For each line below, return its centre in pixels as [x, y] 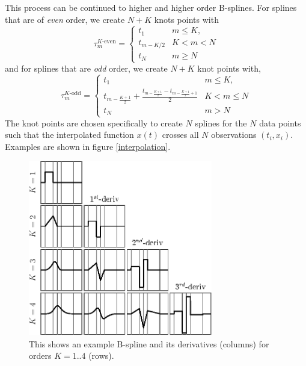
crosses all [180, 135]
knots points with [186, 19]
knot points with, [229, 68]
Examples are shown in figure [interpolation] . [88, 146]
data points [280, 123]
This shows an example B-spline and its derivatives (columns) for [149, 343]
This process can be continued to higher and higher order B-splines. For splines [151, 7]
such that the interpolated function [69, 135]
